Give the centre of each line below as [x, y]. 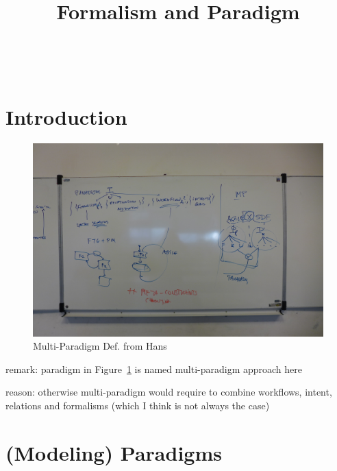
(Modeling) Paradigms [114, 452]
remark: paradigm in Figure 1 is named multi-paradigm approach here [154, 369]
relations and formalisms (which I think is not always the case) [138, 406]
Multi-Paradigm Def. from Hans [100, 346]
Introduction [66, 117]
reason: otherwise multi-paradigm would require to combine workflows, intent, [169, 392]
